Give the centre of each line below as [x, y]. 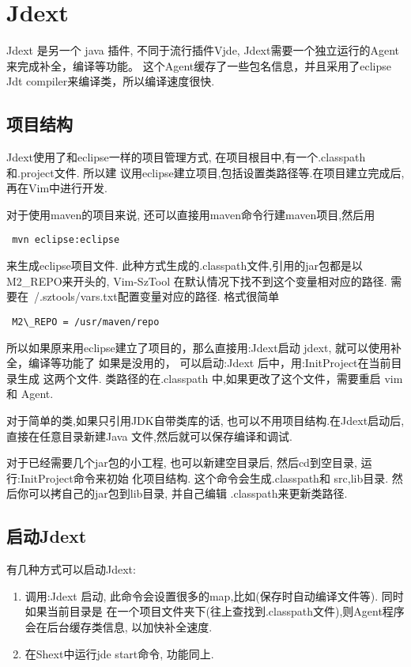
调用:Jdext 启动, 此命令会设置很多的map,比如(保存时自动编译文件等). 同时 [214, 595]
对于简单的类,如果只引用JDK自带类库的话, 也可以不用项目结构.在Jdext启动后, [205, 420]
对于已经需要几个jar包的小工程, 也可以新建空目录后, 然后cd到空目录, [182, 462]
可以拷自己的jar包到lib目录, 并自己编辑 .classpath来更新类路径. [188, 493]
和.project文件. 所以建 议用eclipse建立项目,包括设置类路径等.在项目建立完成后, [205, 172]
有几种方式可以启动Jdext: [71, 569]
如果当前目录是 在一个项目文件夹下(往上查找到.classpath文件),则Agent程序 [215, 611]
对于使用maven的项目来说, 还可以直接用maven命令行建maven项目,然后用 [191, 214]
